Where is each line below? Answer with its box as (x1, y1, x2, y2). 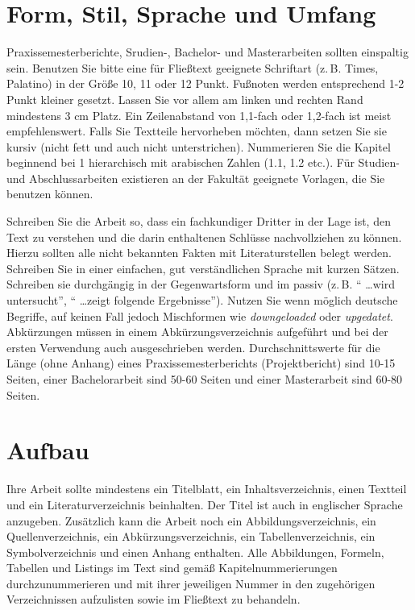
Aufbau (6, 434, 89, 467)
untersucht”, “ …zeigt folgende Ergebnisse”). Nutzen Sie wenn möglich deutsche (6, 292, 398, 309)
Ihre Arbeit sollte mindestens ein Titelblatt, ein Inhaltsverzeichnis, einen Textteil (6, 480, 407, 497)
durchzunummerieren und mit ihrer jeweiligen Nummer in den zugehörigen (6, 575, 376, 591)
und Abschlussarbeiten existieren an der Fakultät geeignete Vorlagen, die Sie (6, 169, 385, 186)
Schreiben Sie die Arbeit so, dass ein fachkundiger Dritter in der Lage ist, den (6, 213, 391, 230)
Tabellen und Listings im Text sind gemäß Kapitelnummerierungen (6, 559, 338, 576)
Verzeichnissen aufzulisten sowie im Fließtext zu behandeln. (6, 591, 301, 608)
